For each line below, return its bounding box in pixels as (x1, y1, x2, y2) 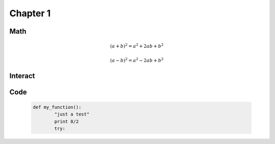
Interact (9, 71, 35, 80)
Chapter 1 (9, 8, 51, 19)
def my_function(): (33, 104, 81, 110)
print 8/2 (54, 119, 79, 124)
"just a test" (54, 111, 90, 117)
